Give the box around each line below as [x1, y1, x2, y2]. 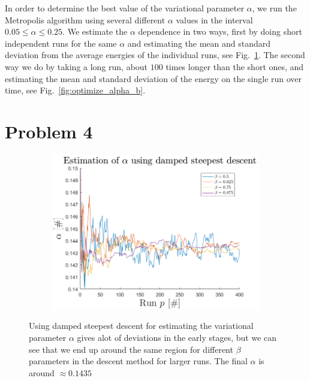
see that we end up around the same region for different [29, 343, 233, 355]
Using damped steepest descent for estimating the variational [29, 319, 254, 332]
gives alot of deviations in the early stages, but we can [77, 331, 277, 344]
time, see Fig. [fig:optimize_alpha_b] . [5, 84, 146, 96]
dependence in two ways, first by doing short [138, 25, 302, 38]
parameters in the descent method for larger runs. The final [29, 355, 248, 367]
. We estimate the [62, 25, 128, 38]
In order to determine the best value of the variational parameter [5, 2, 244, 14]
